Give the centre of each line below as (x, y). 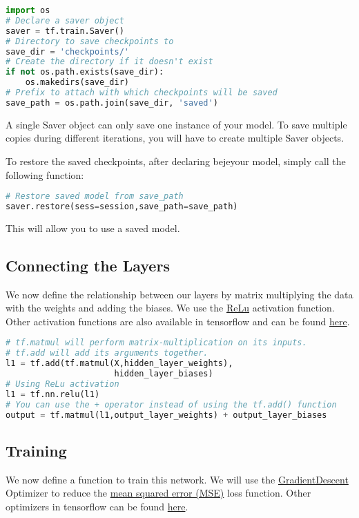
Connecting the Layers (88, 265)
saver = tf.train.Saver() (65, 31)
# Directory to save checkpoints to (90, 41)
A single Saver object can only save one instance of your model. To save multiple (176, 124)
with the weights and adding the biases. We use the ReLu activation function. (170, 308)
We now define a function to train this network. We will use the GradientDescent (177, 479)
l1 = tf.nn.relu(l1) (53, 394)
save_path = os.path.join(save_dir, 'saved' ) (112, 103)
